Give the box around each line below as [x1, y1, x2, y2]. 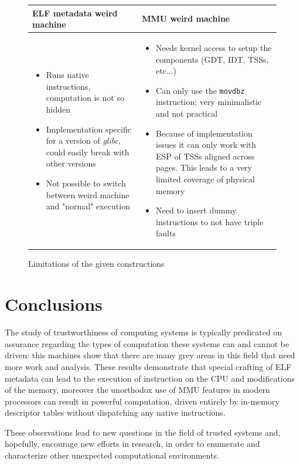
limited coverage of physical [156, 172, 255, 185]
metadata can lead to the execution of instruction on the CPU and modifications [5, 372, 295, 384]
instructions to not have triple [156, 215, 264, 228]
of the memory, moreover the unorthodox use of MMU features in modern [5, 383, 270, 396]
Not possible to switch [46, 177, 126, 189]
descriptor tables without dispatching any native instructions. [5, 406, 226, 419]
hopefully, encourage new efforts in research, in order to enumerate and [5, 437, 260, 450]
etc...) [156, 65, 177, 77]
